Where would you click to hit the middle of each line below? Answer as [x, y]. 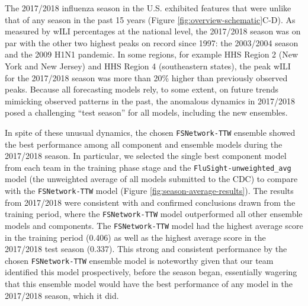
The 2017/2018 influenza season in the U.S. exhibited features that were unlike [148, 8]
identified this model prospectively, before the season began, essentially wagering [151, 272]
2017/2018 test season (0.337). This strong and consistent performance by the [146, 249]
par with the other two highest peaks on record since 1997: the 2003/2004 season [152, 42]
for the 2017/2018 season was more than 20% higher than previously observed [146, 77]
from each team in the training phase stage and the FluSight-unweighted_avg [148, 167]
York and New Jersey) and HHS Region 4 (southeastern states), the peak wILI [148, 66]
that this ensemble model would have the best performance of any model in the [149, 284]
